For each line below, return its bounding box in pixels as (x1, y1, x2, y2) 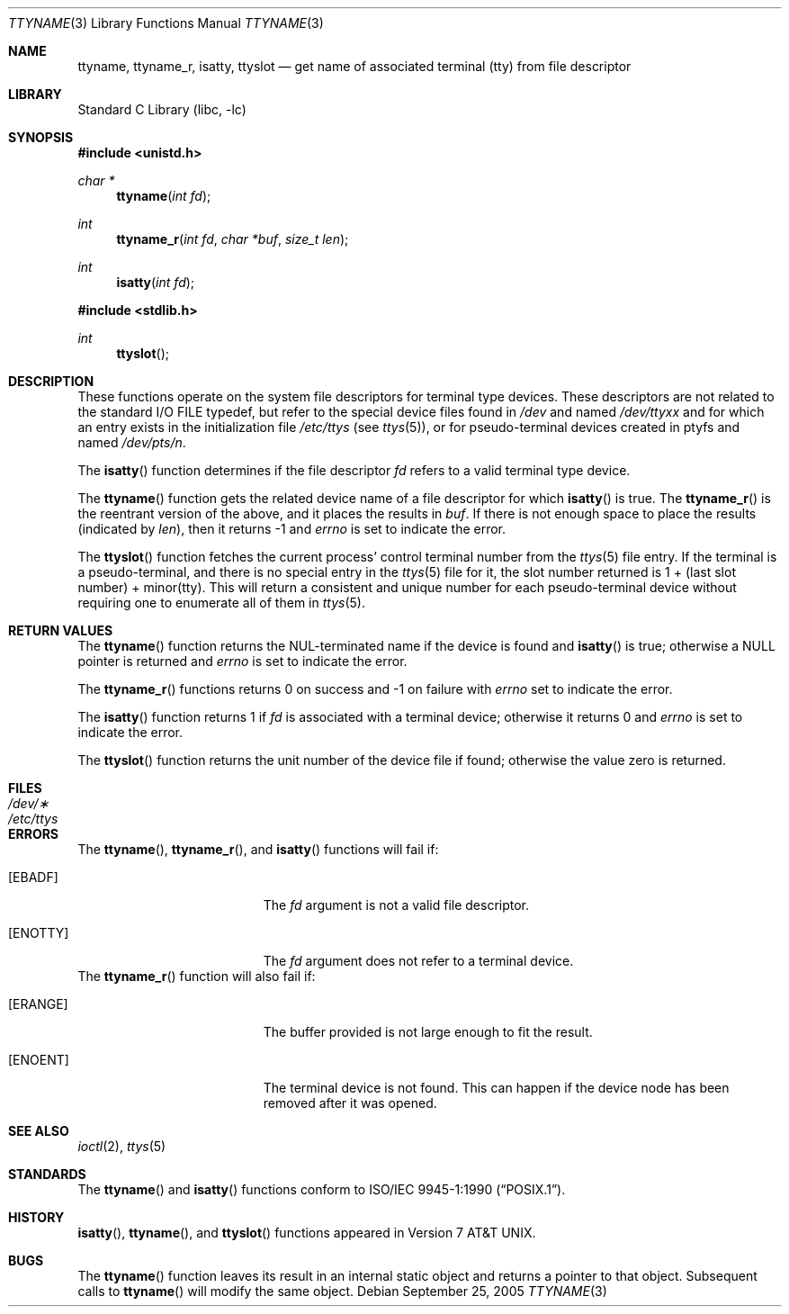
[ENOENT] (8, 1052, 69, 1067)
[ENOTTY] (8, 925, 69, 940)
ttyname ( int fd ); (116, 188, 211, 203)
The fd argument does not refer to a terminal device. (263, 953, 574, 968)
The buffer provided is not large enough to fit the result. (263, 1024, 593, 1039)
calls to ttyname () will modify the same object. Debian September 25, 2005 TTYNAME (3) (77, 1283, 607, 1299)
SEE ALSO (8, 1123, 69, 1138)
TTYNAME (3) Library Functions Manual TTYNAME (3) (8, 15, 324, 31)
